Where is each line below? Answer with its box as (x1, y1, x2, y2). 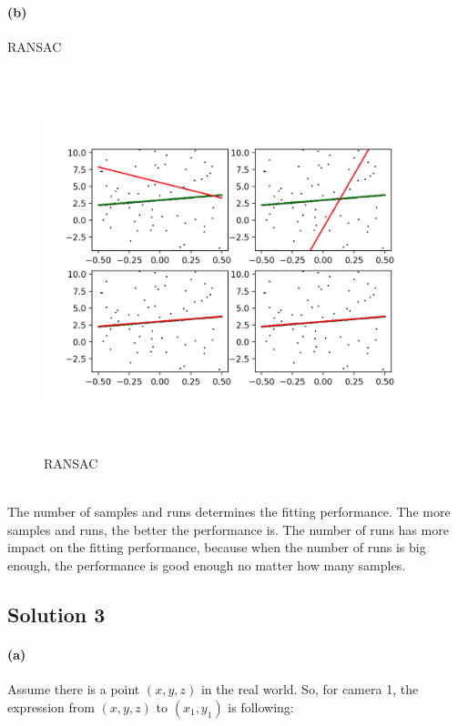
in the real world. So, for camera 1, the (200, 680, 419, 699)
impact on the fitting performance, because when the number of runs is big (7, 538, 426, 557)
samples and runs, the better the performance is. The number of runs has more (7, 519, 449, 539)
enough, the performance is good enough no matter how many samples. (7, 555, 406, 574)
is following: (228, 697, 294, 716)
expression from (7, 697, 95, 716)
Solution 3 (7, 600, 106, 628)
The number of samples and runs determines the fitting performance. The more (7, 502, 451, 521)
